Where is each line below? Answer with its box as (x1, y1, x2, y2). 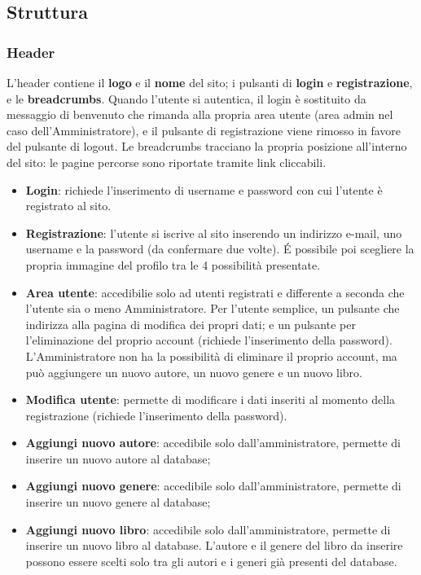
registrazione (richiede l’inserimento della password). (25, 406, 287, 424)
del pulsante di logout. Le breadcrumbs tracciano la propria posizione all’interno (7, 138, 407, 155)
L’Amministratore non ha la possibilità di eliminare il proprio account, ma (25, 347, 397, 364)
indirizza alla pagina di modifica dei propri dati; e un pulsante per (25, 315, 356, 332)
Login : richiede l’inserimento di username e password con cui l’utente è (25, 181, 383, 198)
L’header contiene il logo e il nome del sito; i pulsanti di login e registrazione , (7, 74, 413, 90)
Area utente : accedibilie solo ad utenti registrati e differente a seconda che (25, 283, 405, 301)
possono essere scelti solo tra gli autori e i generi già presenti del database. (25, 552, 397, 569)
